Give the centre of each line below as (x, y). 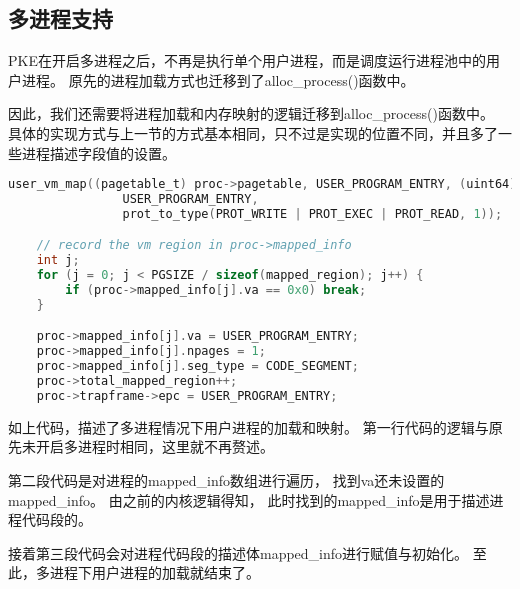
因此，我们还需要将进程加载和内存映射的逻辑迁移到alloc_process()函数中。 (251, 113)
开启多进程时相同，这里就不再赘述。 (154, 446)
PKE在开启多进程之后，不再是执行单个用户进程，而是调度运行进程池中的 (247, 60)
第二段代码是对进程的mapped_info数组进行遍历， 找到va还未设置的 (226, 480)
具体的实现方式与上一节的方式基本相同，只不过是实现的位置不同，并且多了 (253, 132)
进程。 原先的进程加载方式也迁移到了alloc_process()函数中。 (218, 79)
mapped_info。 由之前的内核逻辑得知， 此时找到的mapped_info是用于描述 (249, 499)
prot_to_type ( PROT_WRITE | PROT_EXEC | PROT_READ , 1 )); (312, 213)
